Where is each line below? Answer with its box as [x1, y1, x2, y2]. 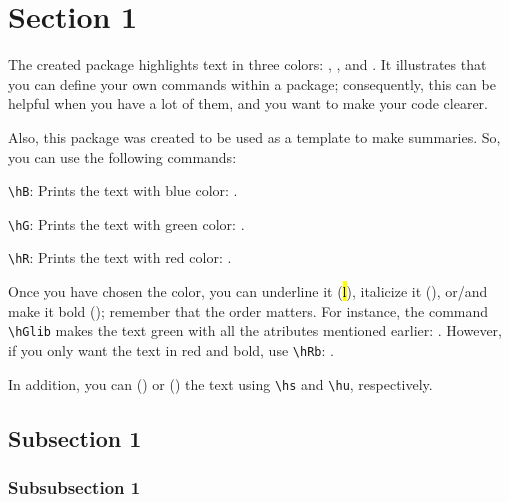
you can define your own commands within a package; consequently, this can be [8, 73, 496, 94]
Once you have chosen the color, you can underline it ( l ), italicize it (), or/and [8, 281, 488, 302]
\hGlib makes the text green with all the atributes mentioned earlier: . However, [8, 320, 502, 341]
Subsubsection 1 [8, 474, 141, 499]
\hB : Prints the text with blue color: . [8, 180, 238, 201]
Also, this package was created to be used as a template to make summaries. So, [8, 126, 501, 147]
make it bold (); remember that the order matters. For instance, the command [8, 300, 489, 321]
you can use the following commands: [8, 146, 237, 167]
